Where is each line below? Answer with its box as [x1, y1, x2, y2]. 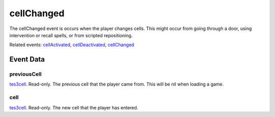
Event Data [9, 55, 45, 64]
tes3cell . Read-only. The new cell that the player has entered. [9, 104, 139, 110]
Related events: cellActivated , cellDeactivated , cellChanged [9, 42, 134, 48]
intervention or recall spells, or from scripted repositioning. [9, 32, 133, 38]
